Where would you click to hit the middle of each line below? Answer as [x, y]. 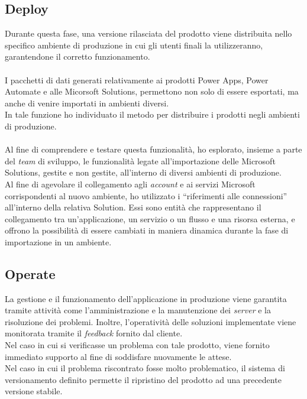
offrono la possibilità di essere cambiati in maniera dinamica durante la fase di [147, 230]
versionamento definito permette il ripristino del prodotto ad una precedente [143, 379]
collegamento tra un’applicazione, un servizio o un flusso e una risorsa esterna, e [150, 218]
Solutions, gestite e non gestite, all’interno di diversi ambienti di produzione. [143, 172]
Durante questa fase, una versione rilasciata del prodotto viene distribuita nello [148, 33]
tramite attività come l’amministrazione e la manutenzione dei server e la [138, 310]
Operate [30, 273]
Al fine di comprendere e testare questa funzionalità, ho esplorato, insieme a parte [153, 149]
